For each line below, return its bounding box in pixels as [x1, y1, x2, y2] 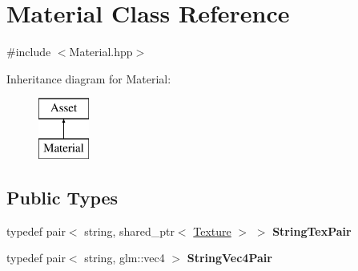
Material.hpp [69, 43, 133, 60]
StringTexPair [272, 222, 352, 239]
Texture [193, 222, 231, 239]
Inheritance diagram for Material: [6, 70, 171, 87]
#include [6, 43, 51, 60]
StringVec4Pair [187, 249, 272, 266]
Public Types [6, 184, 119, 209]
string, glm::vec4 [84, 249, 165, 266]
